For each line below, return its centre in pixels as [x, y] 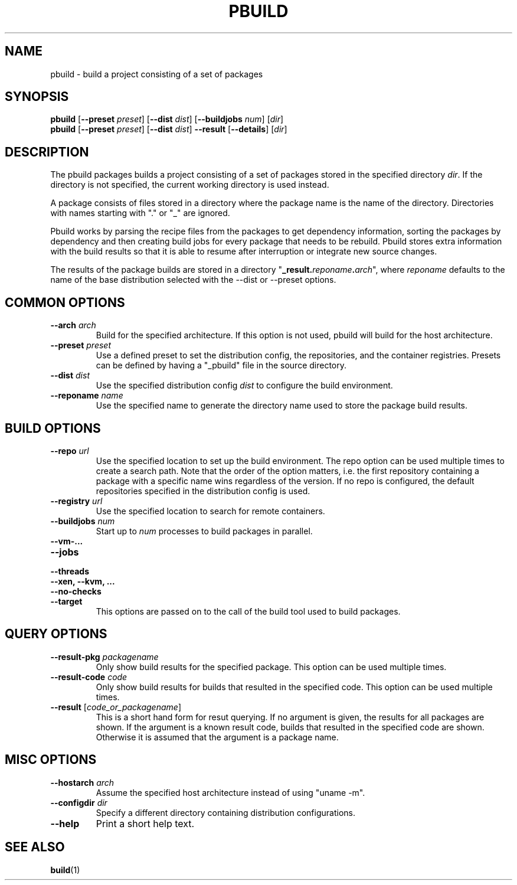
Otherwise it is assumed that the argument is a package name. [217, 737]
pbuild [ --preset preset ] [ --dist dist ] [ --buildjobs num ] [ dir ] [167, 119]
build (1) [65, 870]
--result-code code [89, 677]
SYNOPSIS [37, 97]
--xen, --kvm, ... [83, 581]
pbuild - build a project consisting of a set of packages [157, 74]
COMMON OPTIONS [65, 302]
